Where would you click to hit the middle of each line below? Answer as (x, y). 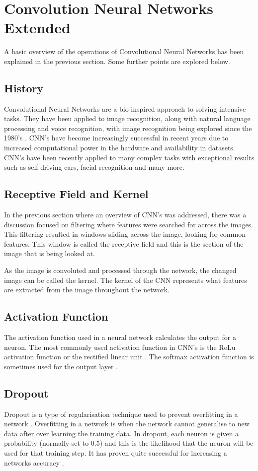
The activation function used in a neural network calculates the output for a (120, 337)
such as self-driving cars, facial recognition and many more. (94, 167)
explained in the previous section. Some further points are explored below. (117, 61)
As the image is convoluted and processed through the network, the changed (120, 270)
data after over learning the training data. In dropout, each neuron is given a (122, 433)
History (24, 88)
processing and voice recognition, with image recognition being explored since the (128, 128)
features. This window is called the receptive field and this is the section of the (124, 243)
